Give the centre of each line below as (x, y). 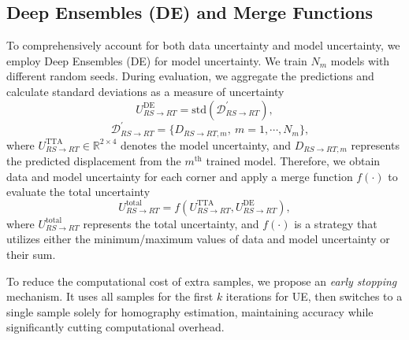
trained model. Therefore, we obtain (293, 160)
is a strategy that (336, 223)
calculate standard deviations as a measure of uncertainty (145, 91)
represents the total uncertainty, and (171, 223)
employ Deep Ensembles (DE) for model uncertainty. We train (157, 60)
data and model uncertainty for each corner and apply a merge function (180, 176)
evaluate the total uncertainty (78, 192)
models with (360, 60)
